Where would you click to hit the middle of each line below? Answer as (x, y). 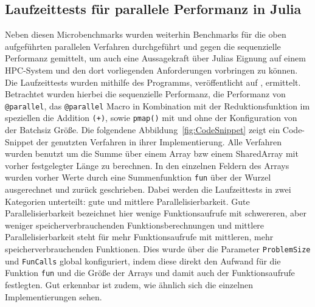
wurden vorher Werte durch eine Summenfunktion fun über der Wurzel (138, 177)
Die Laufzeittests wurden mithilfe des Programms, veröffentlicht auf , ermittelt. (153, 82)
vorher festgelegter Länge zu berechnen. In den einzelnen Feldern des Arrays (147, 165)
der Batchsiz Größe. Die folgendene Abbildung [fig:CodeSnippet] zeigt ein (143, 130)
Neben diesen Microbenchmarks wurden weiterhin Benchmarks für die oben (146, 34)
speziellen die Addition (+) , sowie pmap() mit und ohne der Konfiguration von (151, 118)
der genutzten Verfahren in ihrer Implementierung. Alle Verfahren (159, 141)
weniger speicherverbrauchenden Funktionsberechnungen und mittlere (135, 225)
